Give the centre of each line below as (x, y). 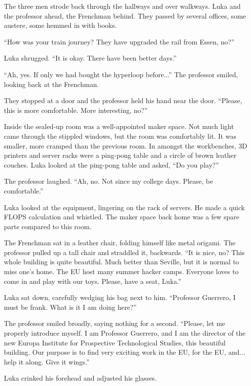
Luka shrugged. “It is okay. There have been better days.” (90, 58)
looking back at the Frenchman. (52, 84)
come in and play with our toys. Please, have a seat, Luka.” (93, 281)
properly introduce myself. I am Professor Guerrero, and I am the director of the (125, 333)
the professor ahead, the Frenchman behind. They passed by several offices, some (125, 15)
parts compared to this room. (48, 226)
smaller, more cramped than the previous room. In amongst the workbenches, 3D (126, 145)
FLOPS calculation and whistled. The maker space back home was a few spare (122, 217)
